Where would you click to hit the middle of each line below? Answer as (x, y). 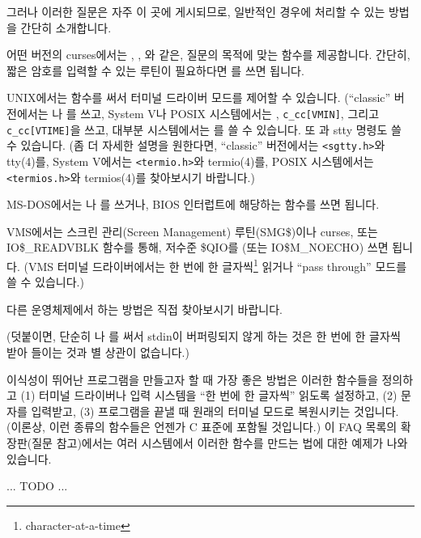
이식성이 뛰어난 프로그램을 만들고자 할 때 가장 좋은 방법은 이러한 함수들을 (192, 379)
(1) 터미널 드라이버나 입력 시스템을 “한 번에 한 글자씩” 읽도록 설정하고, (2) (209, 395)
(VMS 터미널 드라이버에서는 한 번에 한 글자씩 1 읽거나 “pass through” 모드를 (215, 265)
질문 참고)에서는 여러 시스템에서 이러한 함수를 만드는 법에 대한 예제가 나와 (220, 443)
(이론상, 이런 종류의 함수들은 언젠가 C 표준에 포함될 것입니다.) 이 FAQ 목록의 (202, 427)
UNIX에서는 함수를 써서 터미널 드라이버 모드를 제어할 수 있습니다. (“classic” (199, 97)
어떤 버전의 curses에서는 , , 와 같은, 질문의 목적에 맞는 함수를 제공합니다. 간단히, (208, 55)
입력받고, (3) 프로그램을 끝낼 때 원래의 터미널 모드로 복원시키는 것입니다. (215, 411)
